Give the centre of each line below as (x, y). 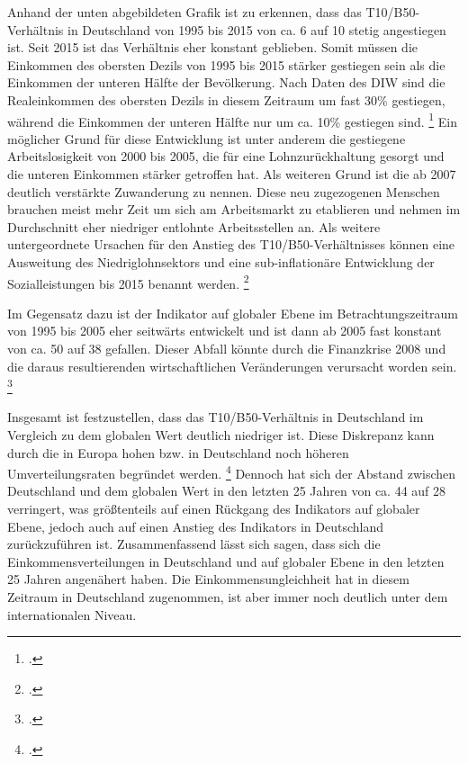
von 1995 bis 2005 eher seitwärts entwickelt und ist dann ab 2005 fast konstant (225, 331)
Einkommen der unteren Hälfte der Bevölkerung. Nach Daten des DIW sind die (226, 82)
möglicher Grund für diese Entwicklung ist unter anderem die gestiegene (207, 138)
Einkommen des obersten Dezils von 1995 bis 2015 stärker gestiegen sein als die (226, 64)
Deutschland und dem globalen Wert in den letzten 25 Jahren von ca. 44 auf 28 (227, 491)
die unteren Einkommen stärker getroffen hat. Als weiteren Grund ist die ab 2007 (232, 174)
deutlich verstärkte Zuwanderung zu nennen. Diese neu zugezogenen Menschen (224, 191)
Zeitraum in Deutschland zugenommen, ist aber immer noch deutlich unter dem (228, 597)
